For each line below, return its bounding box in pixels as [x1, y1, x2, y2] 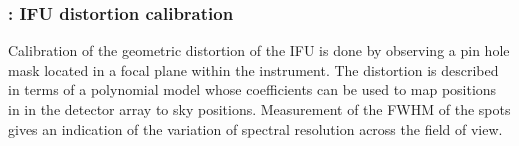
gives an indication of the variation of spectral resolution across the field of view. [8, 118, 503, 139]
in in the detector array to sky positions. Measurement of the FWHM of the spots [8, 99, 511, 119]
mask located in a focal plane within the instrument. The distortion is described [8, 59, 499, 80]
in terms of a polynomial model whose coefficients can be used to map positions [8, 79, 497, 100]
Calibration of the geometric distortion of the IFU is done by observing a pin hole [8, 40, 510, 61]
